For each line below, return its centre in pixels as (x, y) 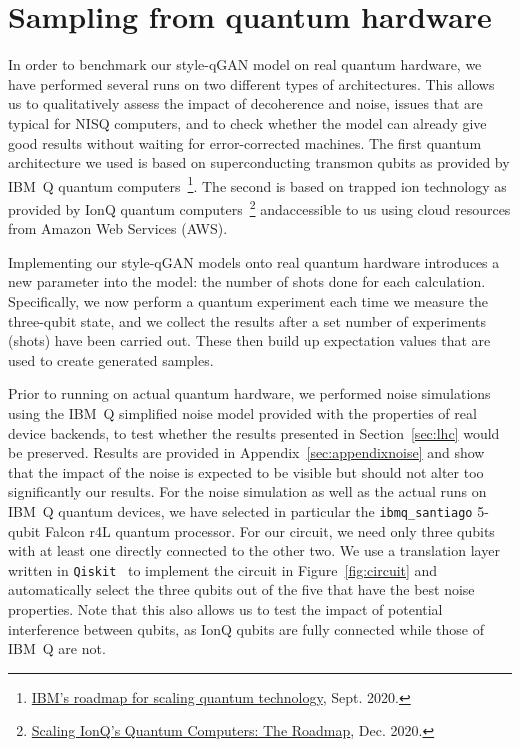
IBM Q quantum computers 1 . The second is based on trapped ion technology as (257, 184)
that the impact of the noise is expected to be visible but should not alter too (246, 471)
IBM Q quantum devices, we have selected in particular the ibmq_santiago (240, 510)
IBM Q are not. (57, 648)
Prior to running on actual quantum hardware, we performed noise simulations (249, 393)
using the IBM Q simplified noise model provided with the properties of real (242, 412)
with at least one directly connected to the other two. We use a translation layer (254, 550)
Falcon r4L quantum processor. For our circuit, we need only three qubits (269, 530)
